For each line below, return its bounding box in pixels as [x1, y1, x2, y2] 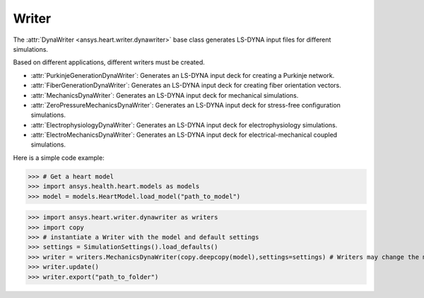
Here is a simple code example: [13, 153, 105, 162]
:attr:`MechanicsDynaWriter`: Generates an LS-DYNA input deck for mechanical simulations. [30, 91, 299, 99]
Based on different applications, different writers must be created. [13, 58, 205, 67]
